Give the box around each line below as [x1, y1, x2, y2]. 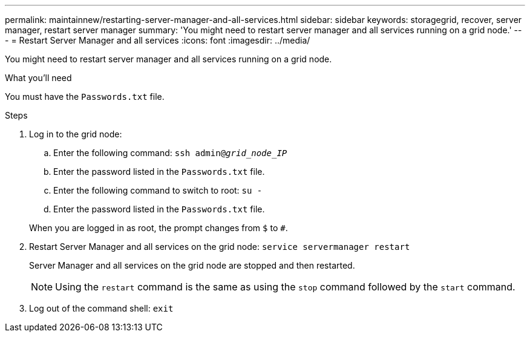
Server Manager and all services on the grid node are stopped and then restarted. [29, 260, 355, 270]
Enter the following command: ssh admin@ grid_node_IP [53, 148, 287, 158]
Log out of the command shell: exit [29, 303, 174, 313]
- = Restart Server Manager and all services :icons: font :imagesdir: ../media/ [5, 35, 310, 45]
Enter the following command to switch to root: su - [53, 185, 263, 195]
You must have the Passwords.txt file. [5, 91, 165, 102]
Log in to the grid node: [29, 129, 122, 139]
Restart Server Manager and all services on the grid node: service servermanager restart [29, 241, 410, 252]
